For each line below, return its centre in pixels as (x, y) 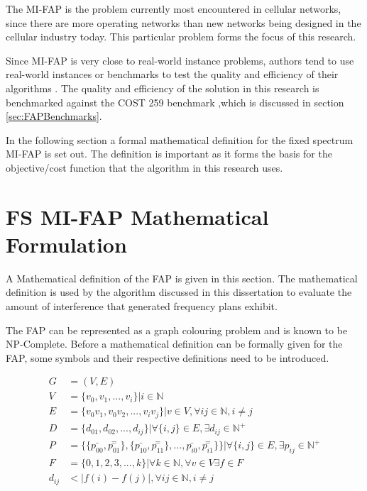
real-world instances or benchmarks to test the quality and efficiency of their (172, 74)
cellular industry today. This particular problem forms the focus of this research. (181, 37)
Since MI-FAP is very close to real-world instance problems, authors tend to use (180, 60)
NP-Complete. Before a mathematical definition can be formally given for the (174, 344)
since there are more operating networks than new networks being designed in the (183, 22)
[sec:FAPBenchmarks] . (54, 116)
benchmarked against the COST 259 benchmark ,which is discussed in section (175, 102)
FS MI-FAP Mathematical (137, 216)
